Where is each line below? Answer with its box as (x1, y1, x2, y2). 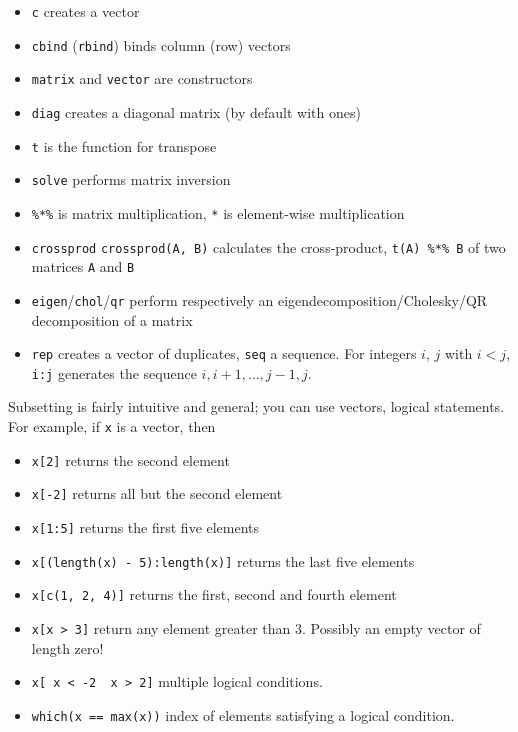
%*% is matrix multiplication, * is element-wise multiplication (31, 202, 405, 223)
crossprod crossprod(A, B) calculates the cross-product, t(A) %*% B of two (31, 236, 506, 257)
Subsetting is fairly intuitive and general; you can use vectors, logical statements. (8, 396, 505, 417)
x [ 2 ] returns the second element (31, 449, 230, 470)
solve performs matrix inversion (31, 169, 231, 190)
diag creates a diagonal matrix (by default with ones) (31, 101, 361, 122)
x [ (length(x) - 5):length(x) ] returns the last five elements (31, 550, 415, 571)
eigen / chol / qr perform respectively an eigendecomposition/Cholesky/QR (31, 289, 488, 310)
